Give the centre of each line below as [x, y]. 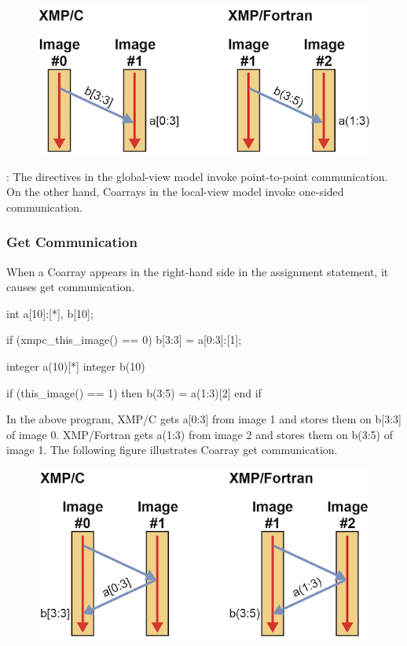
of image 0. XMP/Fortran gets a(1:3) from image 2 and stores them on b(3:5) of [200, 434]
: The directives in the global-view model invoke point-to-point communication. [197, 176]
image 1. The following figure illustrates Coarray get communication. [172, 450]
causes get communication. [71, 287]
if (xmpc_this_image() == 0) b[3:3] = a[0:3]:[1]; [124, 340]
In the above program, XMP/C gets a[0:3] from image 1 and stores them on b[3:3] [204, 419]
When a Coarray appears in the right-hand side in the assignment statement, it [198, 271]
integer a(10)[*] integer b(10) [76, 365]
